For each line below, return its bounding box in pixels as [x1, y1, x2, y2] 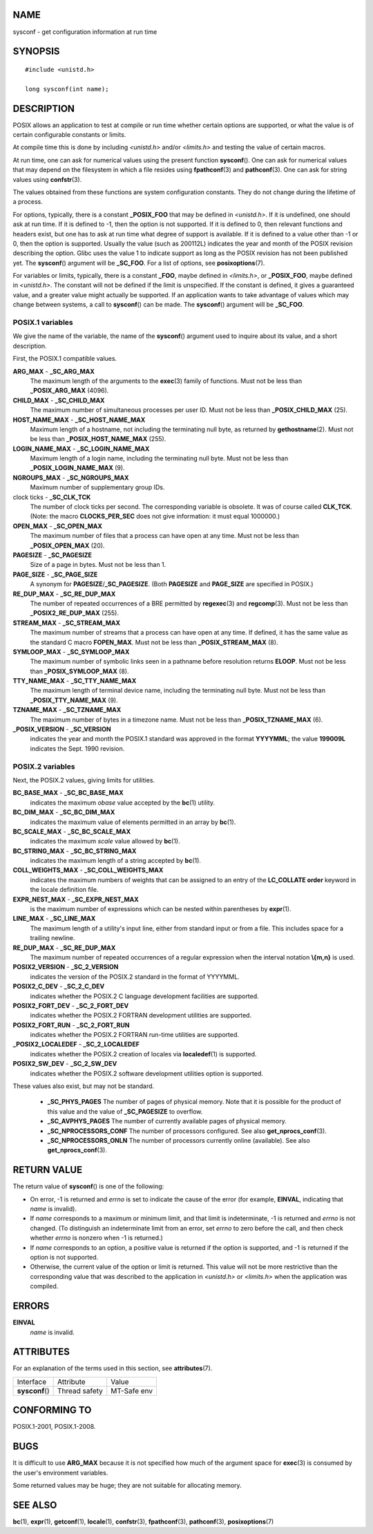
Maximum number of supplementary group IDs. [30, 483, 165, 492]
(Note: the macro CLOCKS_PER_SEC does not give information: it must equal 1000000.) [30, 512, 280, 521]
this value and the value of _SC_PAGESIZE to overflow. [47, 1107, 203, 1116]
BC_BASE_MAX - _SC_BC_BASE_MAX [12, 789, 124, 797]
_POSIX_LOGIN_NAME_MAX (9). [30, 464, 125, 472]
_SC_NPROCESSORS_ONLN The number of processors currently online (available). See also [47, 1137, 310, 1144]
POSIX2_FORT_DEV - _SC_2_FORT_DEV [12, 1001, 129, 1009]
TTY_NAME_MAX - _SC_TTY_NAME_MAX [12, 677, 137, 685]
